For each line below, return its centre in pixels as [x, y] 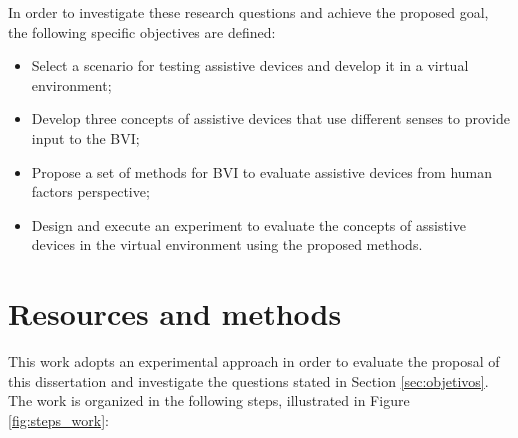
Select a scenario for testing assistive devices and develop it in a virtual [250, 65]
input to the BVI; [85, 137]
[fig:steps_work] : [58, 419]
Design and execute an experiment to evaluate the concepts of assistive [248, 224]
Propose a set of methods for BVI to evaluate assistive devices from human [262, 171]
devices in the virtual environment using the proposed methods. [227, 244]
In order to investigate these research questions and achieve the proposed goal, [248, 12]
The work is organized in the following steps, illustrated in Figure [209, 400]
